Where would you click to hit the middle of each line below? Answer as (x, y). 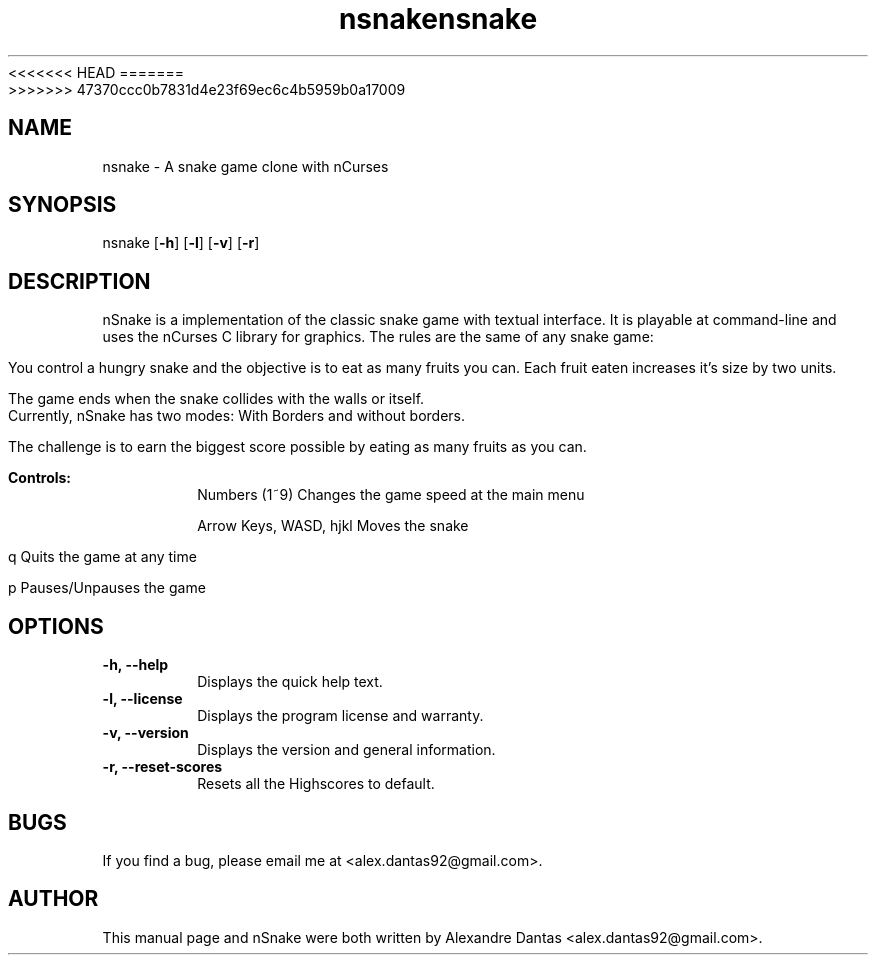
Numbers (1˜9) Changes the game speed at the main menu (391, 495)
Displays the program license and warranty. (340, 716)
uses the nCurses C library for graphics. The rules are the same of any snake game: (378, 337)
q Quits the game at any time (102, 557)
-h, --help (135, 665)
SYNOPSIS (62, 205)
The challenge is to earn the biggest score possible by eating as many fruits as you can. (297, 447)
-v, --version (145, 733)
